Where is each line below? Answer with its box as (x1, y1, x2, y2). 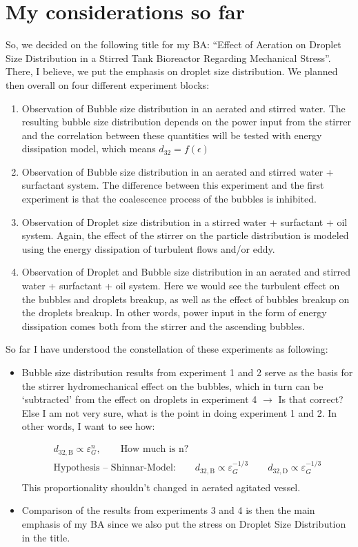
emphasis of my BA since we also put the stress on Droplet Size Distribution (21, 517, 346, 531)
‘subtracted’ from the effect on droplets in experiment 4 (21, 392, 257, 406)
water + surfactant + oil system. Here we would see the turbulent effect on (21, 278, 340, 293)
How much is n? (120, 444, 189, 455)
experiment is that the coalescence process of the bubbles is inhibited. (21, 192, 317, 206)
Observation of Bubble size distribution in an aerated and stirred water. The (21, 101, 346, 115)
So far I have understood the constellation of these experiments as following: (6, 342, 328, 356)
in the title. (21, 530, 70, 544)
